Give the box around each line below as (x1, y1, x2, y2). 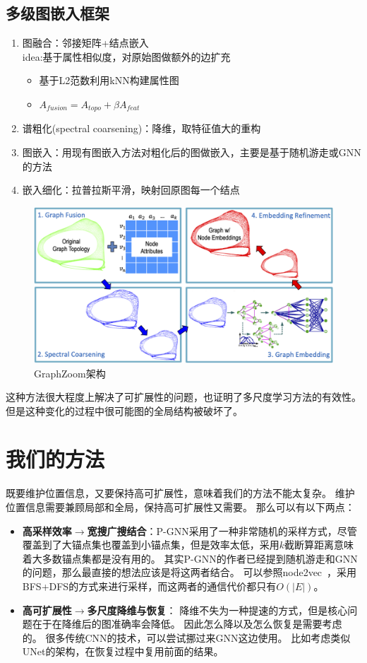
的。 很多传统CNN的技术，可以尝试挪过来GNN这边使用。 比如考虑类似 (22, 630, 351, 645)
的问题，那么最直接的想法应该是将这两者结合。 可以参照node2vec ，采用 (22, 565, 357, 580)
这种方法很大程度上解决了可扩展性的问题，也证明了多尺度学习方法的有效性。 (6, 389, 361, 404)
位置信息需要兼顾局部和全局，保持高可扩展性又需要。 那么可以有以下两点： (6, 500, 355, 515)
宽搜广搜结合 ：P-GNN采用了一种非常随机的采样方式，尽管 (87, 523, 357, 538)
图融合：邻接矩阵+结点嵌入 (22, 35, 149, 50)
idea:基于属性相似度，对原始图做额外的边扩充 (22, 49, 231, 64)
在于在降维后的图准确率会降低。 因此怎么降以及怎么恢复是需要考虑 (32, 616, 342, 631)
